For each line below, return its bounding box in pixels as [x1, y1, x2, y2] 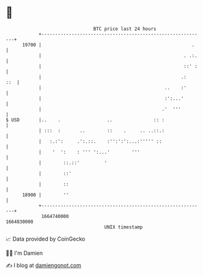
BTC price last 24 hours [93, 26, 157, 32]
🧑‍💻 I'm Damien [6, 249, 43, 257]
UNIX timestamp [104, 224, 143, 230]
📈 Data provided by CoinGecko [6, 235, 86, 243]
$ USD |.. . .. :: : [6, 116, 165, 123]
